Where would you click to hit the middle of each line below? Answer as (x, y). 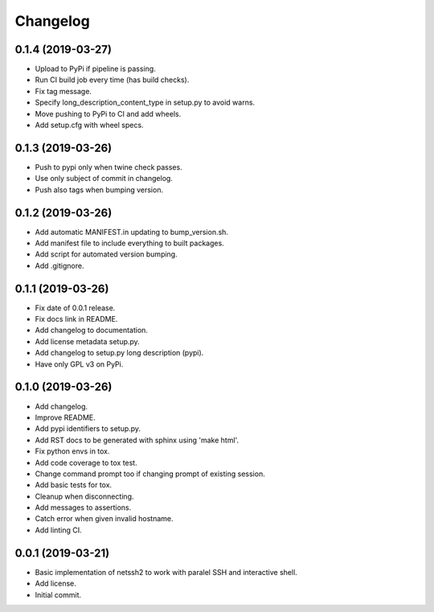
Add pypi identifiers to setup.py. (88, 429)
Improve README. (65, 417)
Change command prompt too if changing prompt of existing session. (150, 474)
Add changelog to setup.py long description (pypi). (119, 353)
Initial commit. (58, 594)
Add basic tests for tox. (74, 485)
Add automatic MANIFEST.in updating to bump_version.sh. (132, 232)
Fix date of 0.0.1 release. (75, 308)
